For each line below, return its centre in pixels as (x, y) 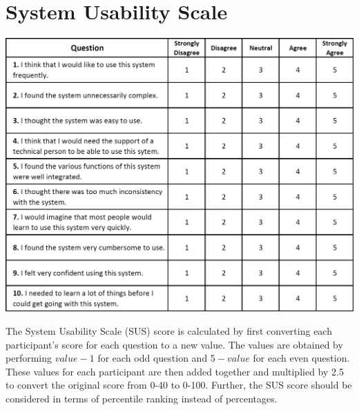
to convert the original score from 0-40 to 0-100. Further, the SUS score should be (179, 385)
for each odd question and (153, 358)
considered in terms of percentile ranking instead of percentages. (142, 398)
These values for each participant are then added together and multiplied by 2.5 (175, 371)
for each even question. (301, 358)
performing (29, 358)
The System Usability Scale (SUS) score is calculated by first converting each (169, 330)
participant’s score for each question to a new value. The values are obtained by (174, 344)
